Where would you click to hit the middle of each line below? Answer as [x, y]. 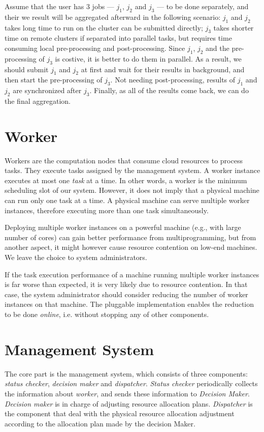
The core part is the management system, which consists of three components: [126, 373]
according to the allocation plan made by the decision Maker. [100, 423]
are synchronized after [47, 90]
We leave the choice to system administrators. [76, 257]
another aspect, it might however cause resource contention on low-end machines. [131, 247]
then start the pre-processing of [54, 80]
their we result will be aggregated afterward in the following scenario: [113, 17]
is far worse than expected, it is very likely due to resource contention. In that [126, 284]
